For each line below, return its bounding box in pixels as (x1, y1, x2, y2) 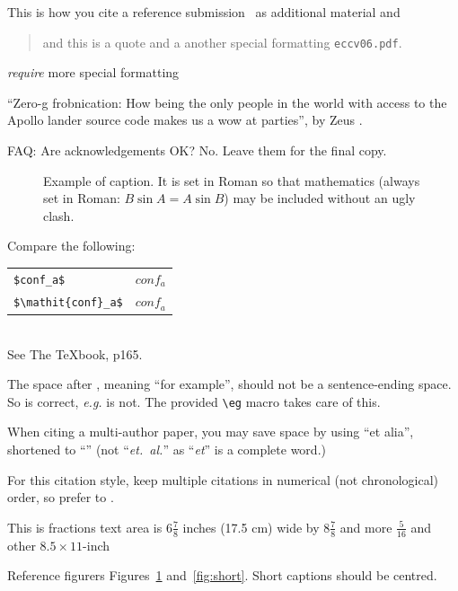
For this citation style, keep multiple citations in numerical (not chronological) (7, 470, 439, 489)
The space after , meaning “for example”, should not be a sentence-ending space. (7, 375, 452, 393)
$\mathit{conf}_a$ (13, 296, 123, 310)
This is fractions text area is (7, 517, 163, 536)
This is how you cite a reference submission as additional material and (7, 3, 401, 21)
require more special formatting (7, 63, 180, 82)
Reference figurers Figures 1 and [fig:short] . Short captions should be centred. (7, 566, 437, 585)
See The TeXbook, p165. (7, 344, 143, 363)
